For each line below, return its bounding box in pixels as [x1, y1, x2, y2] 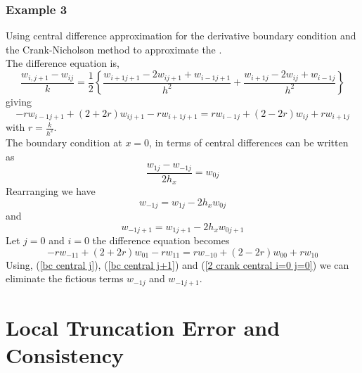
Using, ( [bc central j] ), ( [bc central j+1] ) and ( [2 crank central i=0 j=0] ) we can [6, 257, 349, 272]
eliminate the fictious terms [6, 271, 124, 286]
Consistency [6, 341, 124, 369]
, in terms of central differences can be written [149, 134, 349, 149]
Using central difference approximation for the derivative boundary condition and [6, 28, 356, 43]
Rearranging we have [6, 184, 96, 198]
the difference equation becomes [92, 233, 230, 248]
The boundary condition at [6, 134, 122, 149]
